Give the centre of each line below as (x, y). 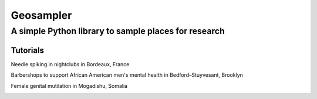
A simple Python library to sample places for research (118, 31)
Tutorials (27, 50)
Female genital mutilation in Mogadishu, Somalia (69, 86)
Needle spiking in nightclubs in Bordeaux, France (70, 64)
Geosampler (41, 15)
